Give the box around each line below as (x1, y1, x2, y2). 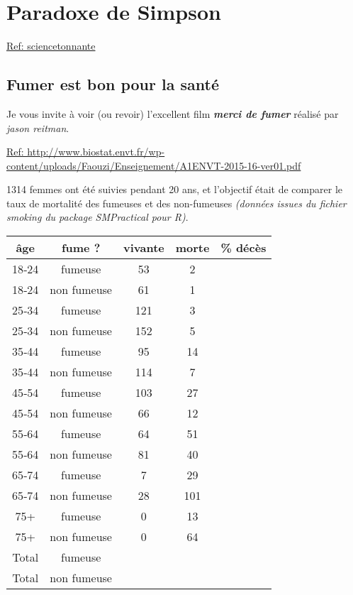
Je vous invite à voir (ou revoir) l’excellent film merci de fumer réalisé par (6, 106, 339, 121)
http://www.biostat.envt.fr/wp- (27, 144, 165, 159)
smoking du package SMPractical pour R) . (6, 209, 189, 224)
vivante (123, 239, 164, 256)
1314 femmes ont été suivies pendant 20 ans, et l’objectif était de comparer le (6, 182, 342, 197)
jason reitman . (6, 120, 69, 135)
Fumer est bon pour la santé (6, 73, 219, 95)
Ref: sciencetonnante (6, 38, 96, 53)
